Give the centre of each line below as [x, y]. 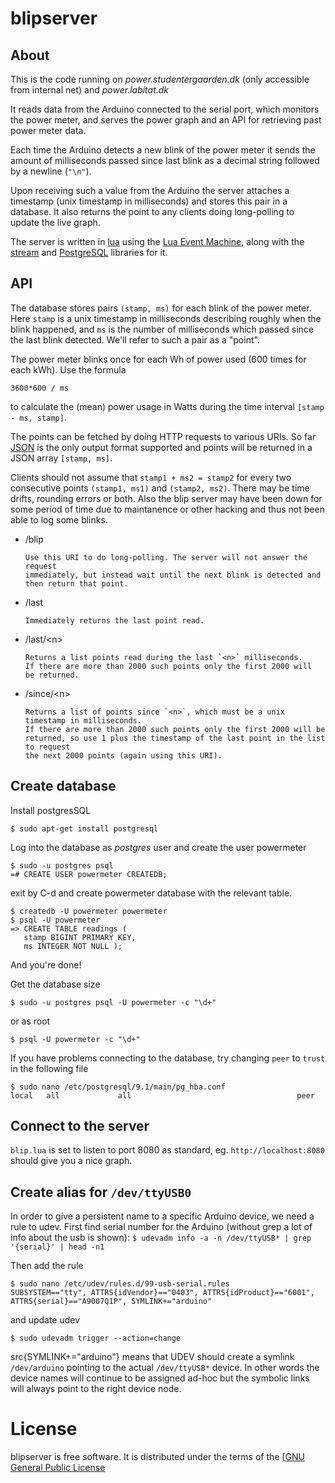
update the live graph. [55, 222]
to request [47, 747]
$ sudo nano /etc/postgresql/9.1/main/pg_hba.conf [118, 1087]
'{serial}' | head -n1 [57, 1247]
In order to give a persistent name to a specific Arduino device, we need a [162, 1216]
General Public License [58, 1468]
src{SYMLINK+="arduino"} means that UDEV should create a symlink [152, 1357]
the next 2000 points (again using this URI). [123, 755]
